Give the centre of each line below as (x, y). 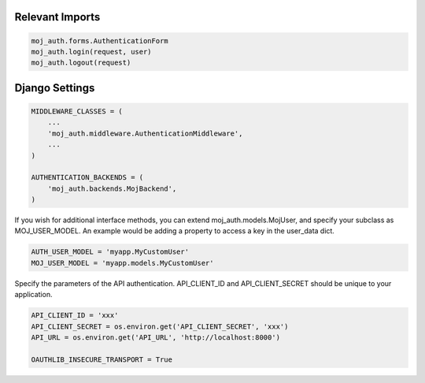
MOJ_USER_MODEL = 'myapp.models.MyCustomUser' (122, 263)
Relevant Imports (57, 17)
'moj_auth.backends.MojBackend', (112, 188)
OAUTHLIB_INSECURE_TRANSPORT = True (102, 359)
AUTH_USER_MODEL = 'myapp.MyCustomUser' (110, 252)
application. (33, 295)
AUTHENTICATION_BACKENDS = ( (87, 178)
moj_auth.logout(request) (81, 63)
